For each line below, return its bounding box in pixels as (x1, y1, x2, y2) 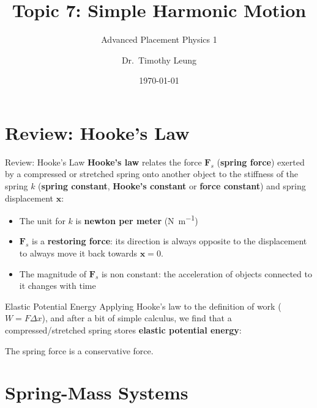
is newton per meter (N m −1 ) (75, 213, 198, 227)
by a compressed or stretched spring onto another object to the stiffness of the (5, 167, 299, 180)
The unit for (19, 214, 65, 227)
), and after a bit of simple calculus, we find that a (42, 311, 232, 324)
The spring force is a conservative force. (5, 344, 154, 357)
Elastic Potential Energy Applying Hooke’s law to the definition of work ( (5, 299, 282, 312)
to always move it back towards (19, 247, 138, 260)
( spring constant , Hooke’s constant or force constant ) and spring (38, 180, 306, 192)
